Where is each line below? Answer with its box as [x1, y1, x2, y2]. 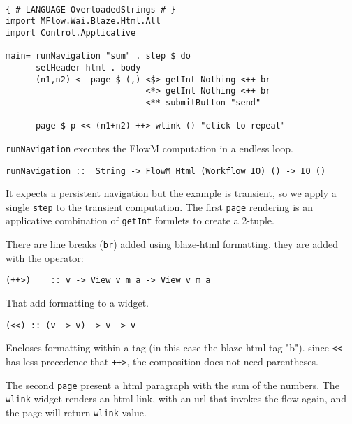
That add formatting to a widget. [6, 295, 149, 309]
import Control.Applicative [6, 27, 136, 38]
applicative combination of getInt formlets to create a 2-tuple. [6, 213, 274, 228]
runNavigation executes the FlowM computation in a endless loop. [6, 140, 293, 155]
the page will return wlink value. [6, 404, 147, 419]
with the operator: [6, 250, 84, 265]
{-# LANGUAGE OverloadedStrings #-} [6, 4, 176, 15]
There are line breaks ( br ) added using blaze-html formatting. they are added [6, 237, 338, 251]
